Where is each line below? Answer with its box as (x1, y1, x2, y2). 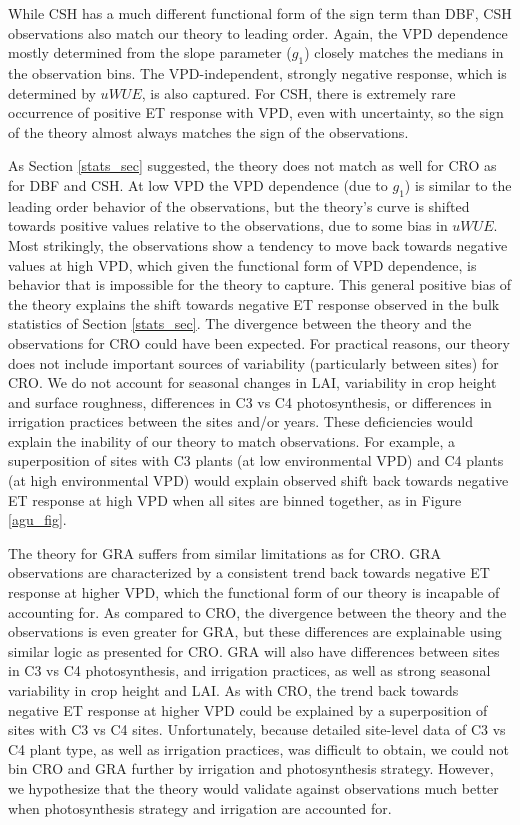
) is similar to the (404, 174, 512, 195)
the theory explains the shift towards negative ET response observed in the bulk (8, 293, 500, 314)
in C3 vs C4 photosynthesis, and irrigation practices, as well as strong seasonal (8, 660, 491, 681)
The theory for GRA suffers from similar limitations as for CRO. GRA (8, 542, 442, 563)
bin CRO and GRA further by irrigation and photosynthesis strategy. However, (8, 758, 494, 779)
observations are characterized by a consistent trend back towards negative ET (8, 562, 490, 583)
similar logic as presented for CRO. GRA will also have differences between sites (8, 640, 500, 661)
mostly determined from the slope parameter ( (8, 42, 292, 63)
